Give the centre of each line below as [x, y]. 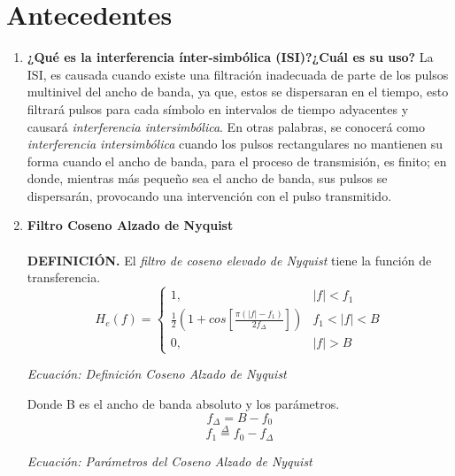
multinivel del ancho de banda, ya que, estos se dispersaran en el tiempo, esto [238, 92]
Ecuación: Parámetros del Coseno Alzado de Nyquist [170, 461]
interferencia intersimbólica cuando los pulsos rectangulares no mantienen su [235, 144]
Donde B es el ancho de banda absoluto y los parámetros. [183, 404]
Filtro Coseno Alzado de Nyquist [130, 225]
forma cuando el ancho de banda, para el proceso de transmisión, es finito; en [237, 161]
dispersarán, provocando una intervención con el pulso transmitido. [209, 195]
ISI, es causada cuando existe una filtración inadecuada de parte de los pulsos [238, 74]
